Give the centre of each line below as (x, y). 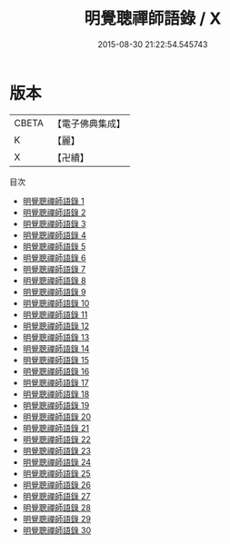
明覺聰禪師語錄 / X (153, 19)
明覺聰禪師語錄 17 (55, 382)
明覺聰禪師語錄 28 (56, 507)
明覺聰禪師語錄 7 (54, 269)
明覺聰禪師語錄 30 (57, 530)
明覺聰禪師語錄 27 (56, 496)
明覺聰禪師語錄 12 (55, 326)
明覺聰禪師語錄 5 (54, 246)
